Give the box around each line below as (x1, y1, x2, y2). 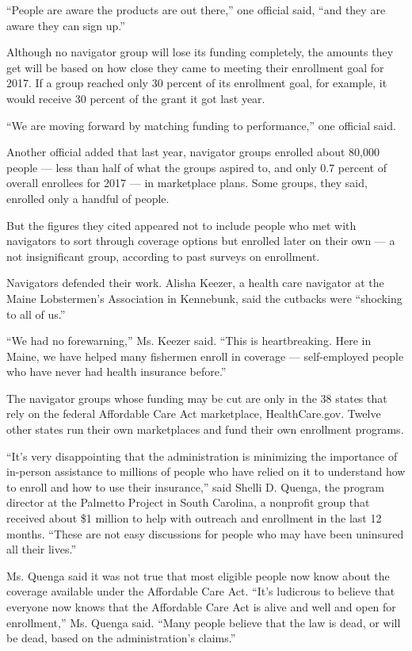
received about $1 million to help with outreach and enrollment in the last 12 (6, 510, 382, 527)
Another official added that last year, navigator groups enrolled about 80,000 (6, 144, 380, 160)
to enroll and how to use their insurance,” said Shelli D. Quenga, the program (6, 478, 385, 495)
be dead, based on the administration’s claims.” (6, 630, 236, 646)
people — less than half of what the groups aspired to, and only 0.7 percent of (6, 159, 387, 175)
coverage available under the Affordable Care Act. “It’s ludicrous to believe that (6, 583, 395, 599)
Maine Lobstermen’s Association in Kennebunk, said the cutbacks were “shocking (6, 289, 402, 306)
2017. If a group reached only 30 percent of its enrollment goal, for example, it (6, 75, 387, 91)
